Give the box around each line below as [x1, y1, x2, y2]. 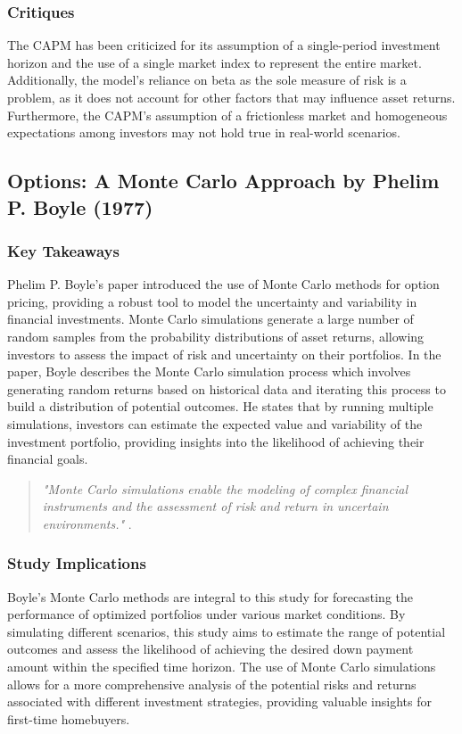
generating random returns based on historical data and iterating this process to [7, 379, 446, 398]
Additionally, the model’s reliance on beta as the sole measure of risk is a [7, 70, 407, 89]
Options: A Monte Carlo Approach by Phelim [7, 167, 440, 194]
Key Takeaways [7, 239, 120, 261]
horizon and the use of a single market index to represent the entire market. [7, 53, 422, 71]
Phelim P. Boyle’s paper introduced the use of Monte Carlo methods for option [7, 275, 440, 293]
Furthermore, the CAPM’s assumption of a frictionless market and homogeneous [7, 105, 448, 124]
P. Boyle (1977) [7, 193, 153, 220]
